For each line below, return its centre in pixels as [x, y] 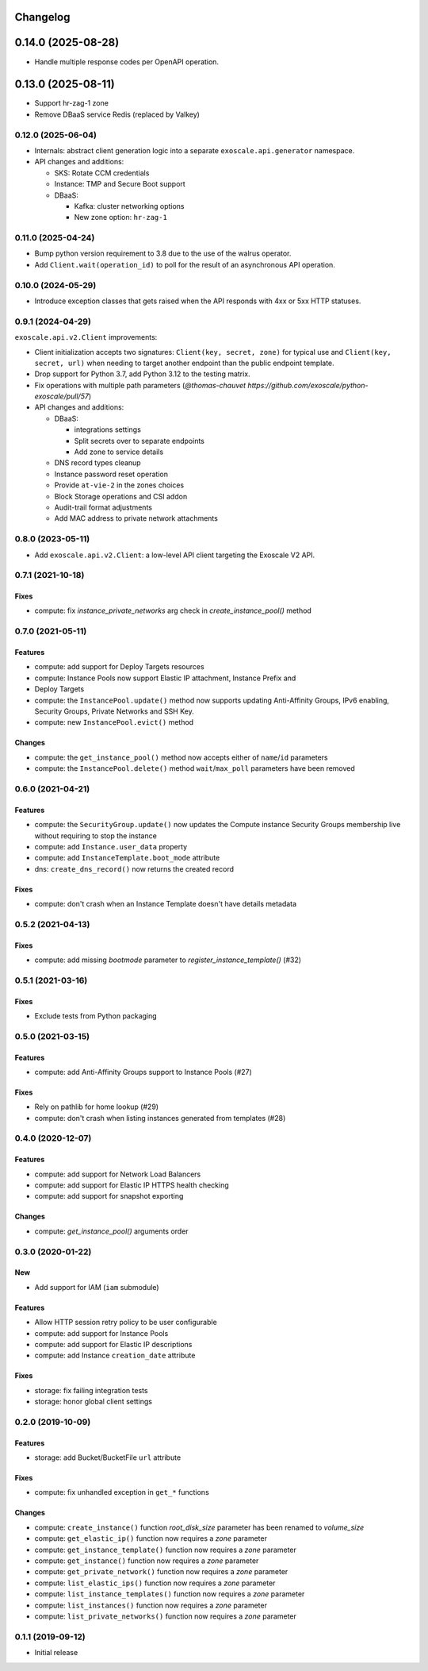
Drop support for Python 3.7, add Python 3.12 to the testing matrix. [142, 374]
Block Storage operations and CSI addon [121, 496]
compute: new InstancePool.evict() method [114, 722]
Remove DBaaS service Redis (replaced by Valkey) [117, 114]
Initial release [56, 1653]
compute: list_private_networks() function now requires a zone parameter [166, 1616]
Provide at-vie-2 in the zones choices [119, 485]
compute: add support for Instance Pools [101, 1333]
